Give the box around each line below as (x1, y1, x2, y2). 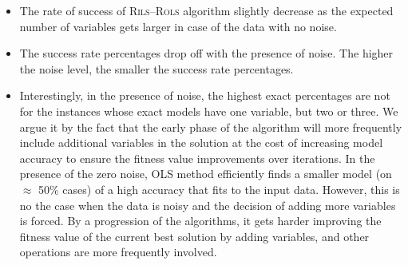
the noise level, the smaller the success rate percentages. (19, 60, 294, 77)
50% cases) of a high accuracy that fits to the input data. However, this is (38, 180, 400, 197)
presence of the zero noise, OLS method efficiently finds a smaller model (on (19, 165, 392, 182)
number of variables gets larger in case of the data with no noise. (19, 18, 337, 34)
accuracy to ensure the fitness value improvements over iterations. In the (19, 149, 375, 166)
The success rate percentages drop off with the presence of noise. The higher (19, 45, 394, 61)
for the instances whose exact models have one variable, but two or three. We (19, 102, 398, 119)
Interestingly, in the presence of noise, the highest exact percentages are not (19, 87, 390, 104)
